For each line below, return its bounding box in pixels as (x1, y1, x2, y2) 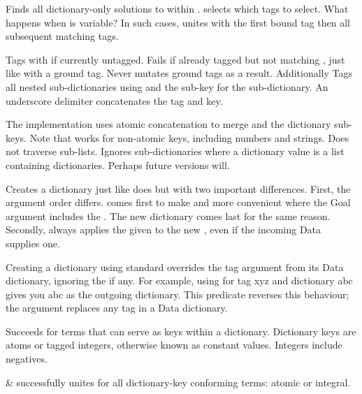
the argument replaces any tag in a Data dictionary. (6, 300, 228, 315)
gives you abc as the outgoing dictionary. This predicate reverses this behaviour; (6, 286, 349, 301)
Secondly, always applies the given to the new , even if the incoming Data (6, 222, 321, 237)
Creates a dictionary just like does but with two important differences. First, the (6, 181, 351, 196)
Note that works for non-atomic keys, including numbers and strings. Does (29, 130, 349, 145)
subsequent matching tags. (6, 29, 119, 43)
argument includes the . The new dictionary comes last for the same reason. (6, 208, 331, 223)
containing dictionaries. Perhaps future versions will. (6, 157, 230, 172)
